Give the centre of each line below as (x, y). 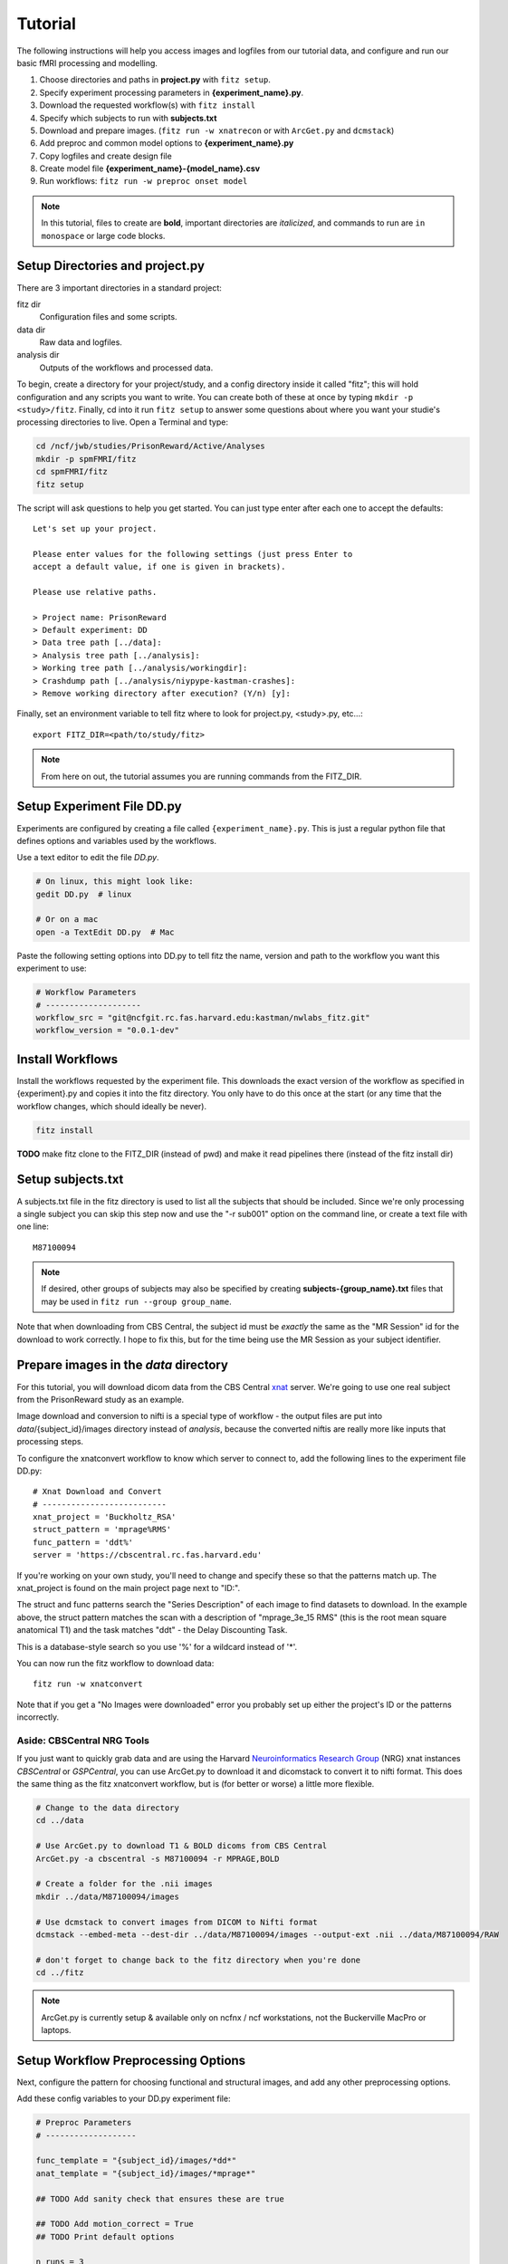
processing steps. (50, 1442)
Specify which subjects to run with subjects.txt (128, 118)
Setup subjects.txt (70, 1180)
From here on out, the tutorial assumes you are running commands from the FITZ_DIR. (201, 776)
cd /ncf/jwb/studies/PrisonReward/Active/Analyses (151, 446)
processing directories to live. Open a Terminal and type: (122, 422)
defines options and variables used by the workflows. (117, 840)
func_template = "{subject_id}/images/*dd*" (136, 2161)
